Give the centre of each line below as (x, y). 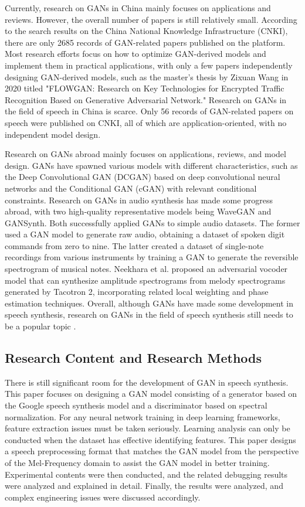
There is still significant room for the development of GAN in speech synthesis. (147, 382)
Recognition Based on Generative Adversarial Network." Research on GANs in (146, 99)
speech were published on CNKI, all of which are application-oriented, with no (146, 122)
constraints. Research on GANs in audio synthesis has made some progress (139, 200)
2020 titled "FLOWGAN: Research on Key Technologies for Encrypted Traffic (145, 88)
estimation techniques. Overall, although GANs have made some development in (149, 303)
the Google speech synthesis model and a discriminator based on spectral (136, 405)
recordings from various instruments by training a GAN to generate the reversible (152, 257)
